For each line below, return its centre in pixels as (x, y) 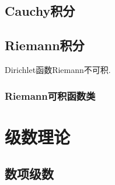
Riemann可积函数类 (50, 95)
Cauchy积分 (40, 11)
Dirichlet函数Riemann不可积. (58, 69)
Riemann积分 (45, 45)
